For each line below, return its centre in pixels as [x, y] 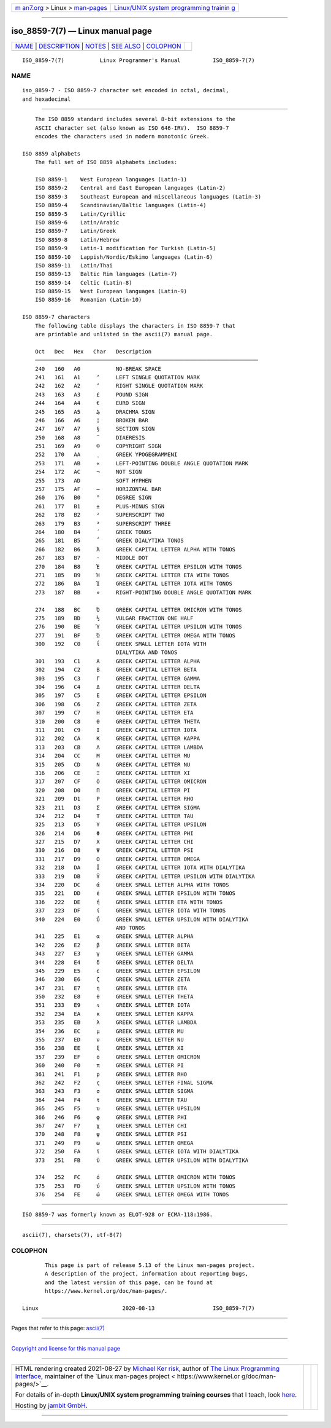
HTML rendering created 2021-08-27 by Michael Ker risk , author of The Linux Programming [147, 1368]
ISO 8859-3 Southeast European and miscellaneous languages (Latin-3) [148, 196]
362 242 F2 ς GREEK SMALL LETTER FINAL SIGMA [124, 1083]
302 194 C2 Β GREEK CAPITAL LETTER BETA [116, 670]
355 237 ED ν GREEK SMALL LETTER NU [109, 1040]
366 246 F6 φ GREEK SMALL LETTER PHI [111, 1117]
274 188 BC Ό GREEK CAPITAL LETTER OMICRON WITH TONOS [138, 609]
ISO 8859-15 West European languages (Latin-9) [111, 291]
